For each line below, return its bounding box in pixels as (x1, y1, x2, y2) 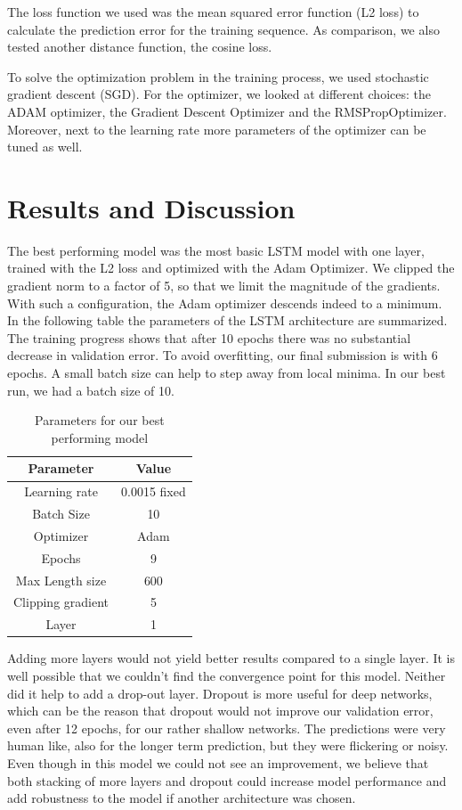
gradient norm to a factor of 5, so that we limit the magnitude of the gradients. (7, 276, 441, 295)
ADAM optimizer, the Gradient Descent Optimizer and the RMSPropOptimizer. (7, 102, 447, 120)
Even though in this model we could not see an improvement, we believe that (7, 753, 429, 772)
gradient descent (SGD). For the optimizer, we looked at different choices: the (7, 85, 431, 103)
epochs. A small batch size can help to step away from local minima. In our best (7, 364, 446, 382)
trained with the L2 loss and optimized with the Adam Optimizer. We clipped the (7, 258, 455, 277)
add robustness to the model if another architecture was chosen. (7, 789, 356, 807)
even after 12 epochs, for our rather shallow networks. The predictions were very (7, 718, 446, 737)
